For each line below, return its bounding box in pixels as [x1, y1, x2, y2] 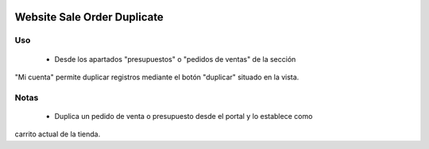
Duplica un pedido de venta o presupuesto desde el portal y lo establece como [54, 111, 313, 120]
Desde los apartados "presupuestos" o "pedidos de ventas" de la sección [54, 54, 296, 63]
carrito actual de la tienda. [14, 129, 101, 139]
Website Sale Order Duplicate [14, 10, 164, 24]
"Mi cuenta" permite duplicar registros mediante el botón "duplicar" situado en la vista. [14, 72, 300, 82]
